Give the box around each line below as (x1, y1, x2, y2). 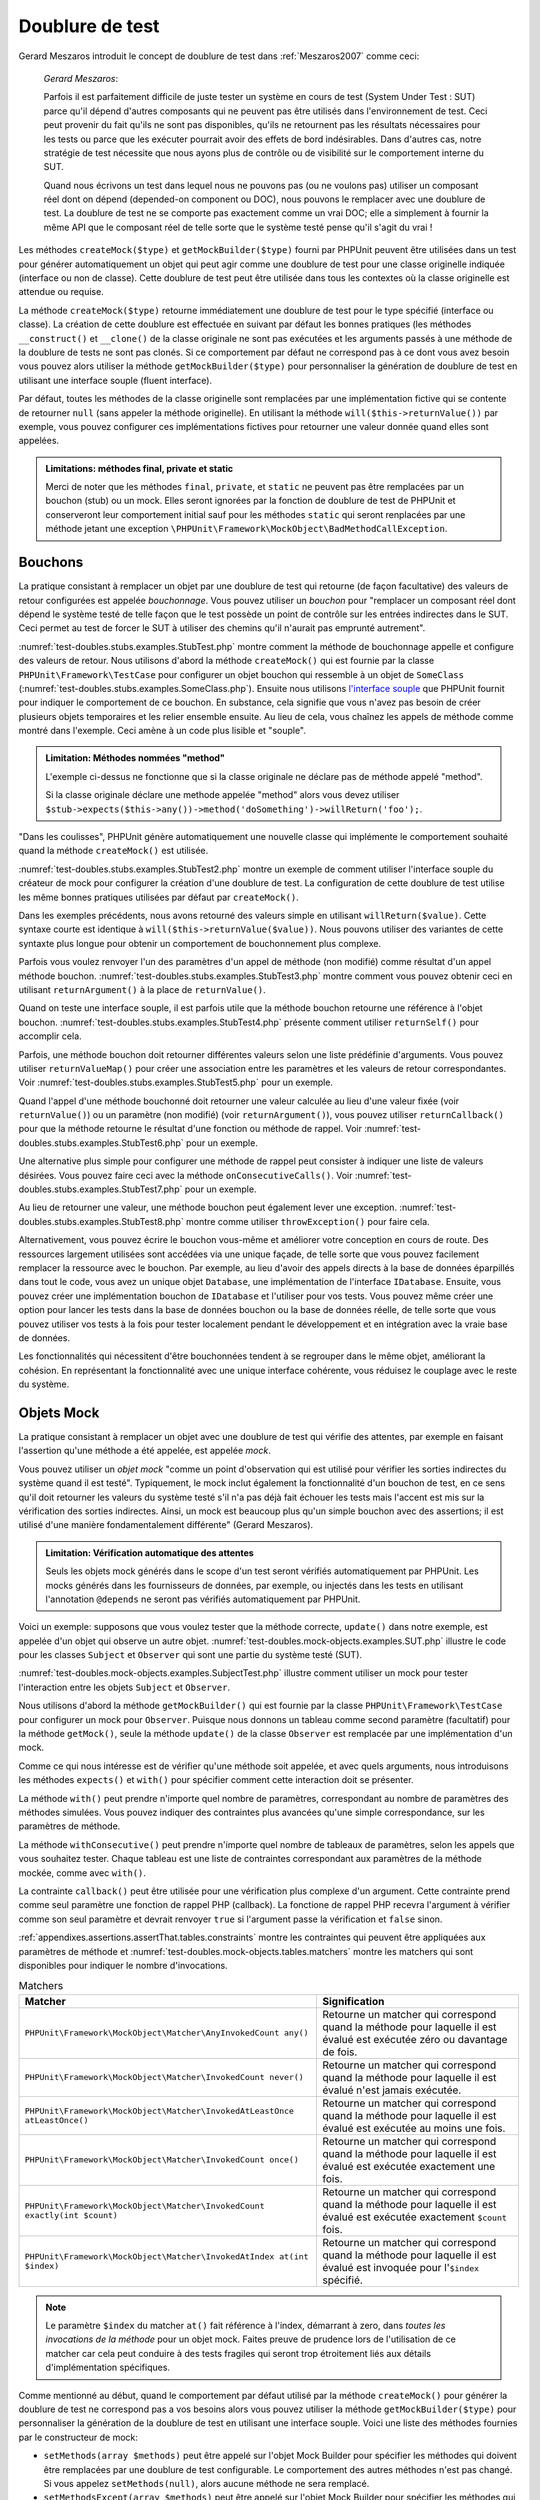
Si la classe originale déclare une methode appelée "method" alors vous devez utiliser (45, 789, 400, 801)
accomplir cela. (18, 1030, 82, 1042)
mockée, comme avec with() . (18, 1866, 147, 1879)
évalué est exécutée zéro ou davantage (322, 2032, 508, 2046)
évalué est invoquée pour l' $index (322, 2260, 480, 2274)
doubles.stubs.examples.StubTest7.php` (18, 1183, 183, 1195)
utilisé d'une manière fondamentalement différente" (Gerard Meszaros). (18, 1519, 314, 1531)
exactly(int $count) (24, 2210, 119, 2220)
